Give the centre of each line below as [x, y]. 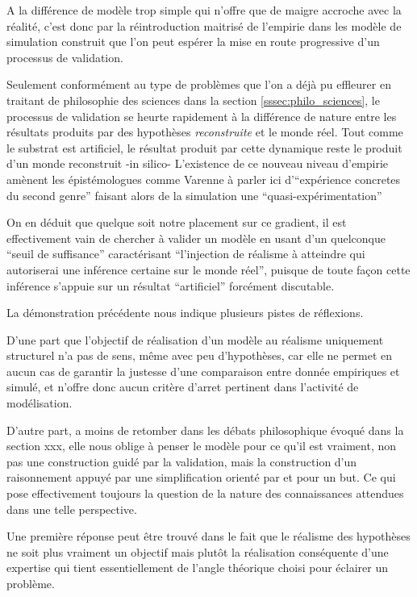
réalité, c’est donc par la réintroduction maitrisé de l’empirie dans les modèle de [204, 25]
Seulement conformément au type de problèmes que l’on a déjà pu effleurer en [199, 84]
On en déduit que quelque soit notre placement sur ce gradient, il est [177, 222]
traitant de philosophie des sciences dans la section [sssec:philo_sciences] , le [193, 100]
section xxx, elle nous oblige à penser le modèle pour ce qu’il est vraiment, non [202, 446]
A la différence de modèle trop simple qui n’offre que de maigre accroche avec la [204, 10]
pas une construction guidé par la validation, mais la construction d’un [182, 461]
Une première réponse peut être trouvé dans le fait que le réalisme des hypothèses [208, 536]
